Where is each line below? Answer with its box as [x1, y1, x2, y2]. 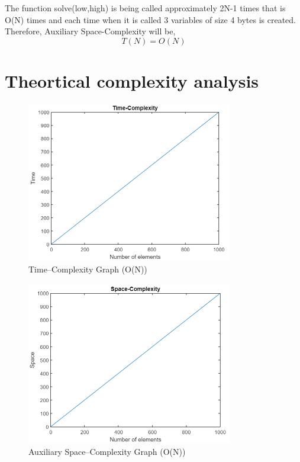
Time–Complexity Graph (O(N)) [28, 263, 147, 275]
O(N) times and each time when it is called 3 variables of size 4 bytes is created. [5, 13, 296, 25]
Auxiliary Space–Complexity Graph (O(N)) [28, 445, 186, 457]
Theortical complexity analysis [5, 68, 259, 92]
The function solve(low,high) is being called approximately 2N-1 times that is [5, 2, 286, 14]
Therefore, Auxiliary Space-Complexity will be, [5, 25, 176, 37]
